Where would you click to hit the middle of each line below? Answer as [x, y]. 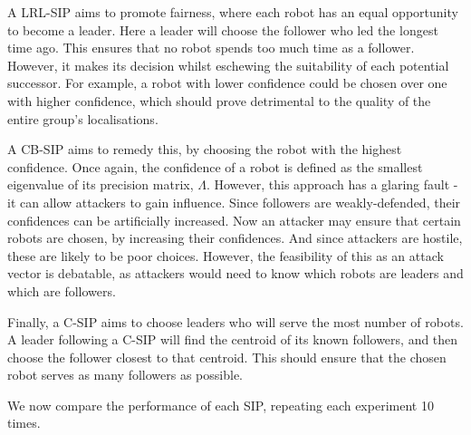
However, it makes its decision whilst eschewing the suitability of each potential [228, 65]
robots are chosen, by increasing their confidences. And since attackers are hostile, [235, 238]
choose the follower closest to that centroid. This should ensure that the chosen [227, 357]
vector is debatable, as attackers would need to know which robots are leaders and [235, 273]
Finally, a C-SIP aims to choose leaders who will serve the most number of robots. [235, 321]
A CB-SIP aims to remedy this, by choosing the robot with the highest [205, 149]
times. [24, 423]
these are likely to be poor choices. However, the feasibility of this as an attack [226, 255]
